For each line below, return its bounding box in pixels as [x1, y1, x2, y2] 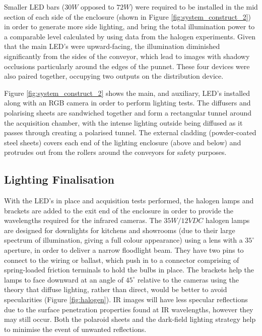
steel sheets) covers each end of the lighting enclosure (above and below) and [4, 137, 241, 147]
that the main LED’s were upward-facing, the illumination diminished [4, 41, 220, 51]
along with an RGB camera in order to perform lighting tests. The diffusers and [4, 97, 251, 108]
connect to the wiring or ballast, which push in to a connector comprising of [4, 254, 239, 265]
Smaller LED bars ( [4, 2, 65, 12]
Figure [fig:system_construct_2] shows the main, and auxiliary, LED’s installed [4, 87, 250, 98]
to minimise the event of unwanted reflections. [4, 323, 147, 334]
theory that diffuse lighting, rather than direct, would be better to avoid [4, 284, 227, 295]
